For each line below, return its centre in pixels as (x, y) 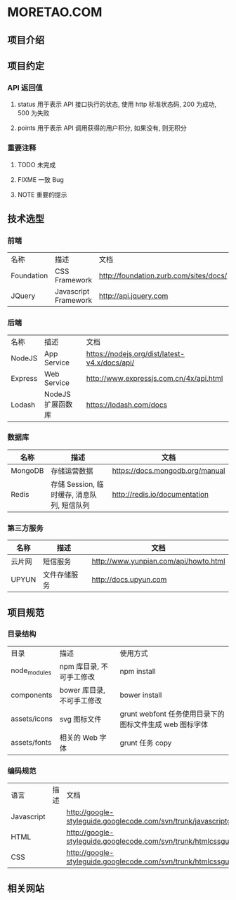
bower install (141, 695)
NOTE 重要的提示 (42, 195)
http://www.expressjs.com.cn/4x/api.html (155, 378)
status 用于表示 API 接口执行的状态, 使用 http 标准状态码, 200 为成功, (117, 104)
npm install (138, 671)
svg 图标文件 (80, 719)
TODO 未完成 (37, 164)
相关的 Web (79, 737)
